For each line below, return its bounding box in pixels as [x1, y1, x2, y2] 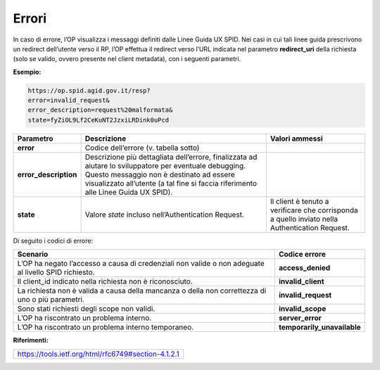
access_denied [278, 263, 331, 273]
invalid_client [278, 276, 324, 286]
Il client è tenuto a [270, 196, 329, 206]
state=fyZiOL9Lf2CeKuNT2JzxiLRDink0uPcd [27, 116, 169, 124]
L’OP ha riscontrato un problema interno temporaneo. [17, 322, 194, 332]
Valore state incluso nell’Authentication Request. [84, 210, 244, 219]
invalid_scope [278, 304, 327, 314]
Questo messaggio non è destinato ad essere [84, 170, 235, 179]
